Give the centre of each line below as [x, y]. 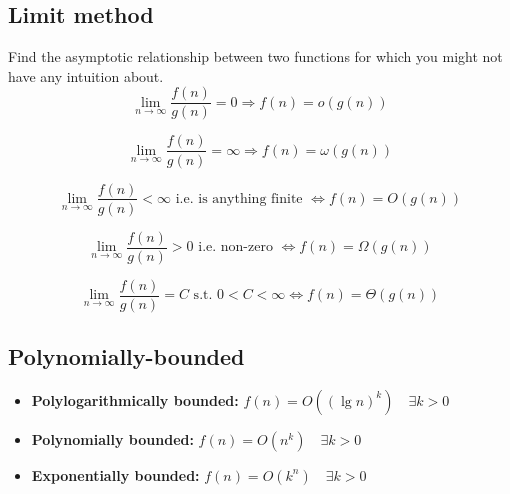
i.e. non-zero [235, 247]
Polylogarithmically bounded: [135, 399]
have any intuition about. [86, 75]
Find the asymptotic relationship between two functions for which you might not [255, 56]
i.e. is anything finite [239, 198]
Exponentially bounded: [115, 474]
